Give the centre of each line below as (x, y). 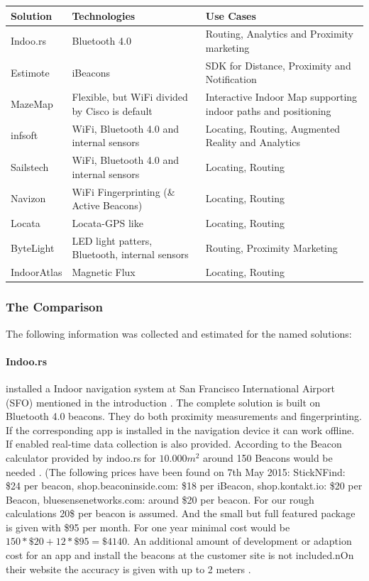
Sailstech (30, 166)
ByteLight (33, 247)
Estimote (30, 72)
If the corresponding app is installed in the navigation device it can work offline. (180, 430)
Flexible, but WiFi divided (130, 97)
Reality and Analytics (253, 142)
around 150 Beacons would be (268, 457)
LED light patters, (112, 240)
